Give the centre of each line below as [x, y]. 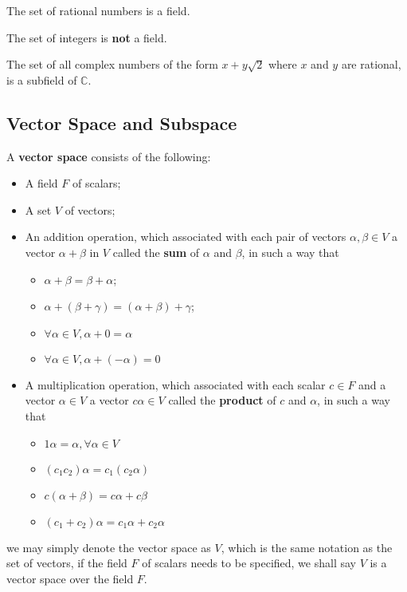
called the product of [222, 400]
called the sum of [156, 252]
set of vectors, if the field [67, 563]
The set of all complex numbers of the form [112, 64]
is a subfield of [42, 79]
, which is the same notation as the [307, 547]
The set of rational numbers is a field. [98, 10]
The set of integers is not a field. [87, 37]
